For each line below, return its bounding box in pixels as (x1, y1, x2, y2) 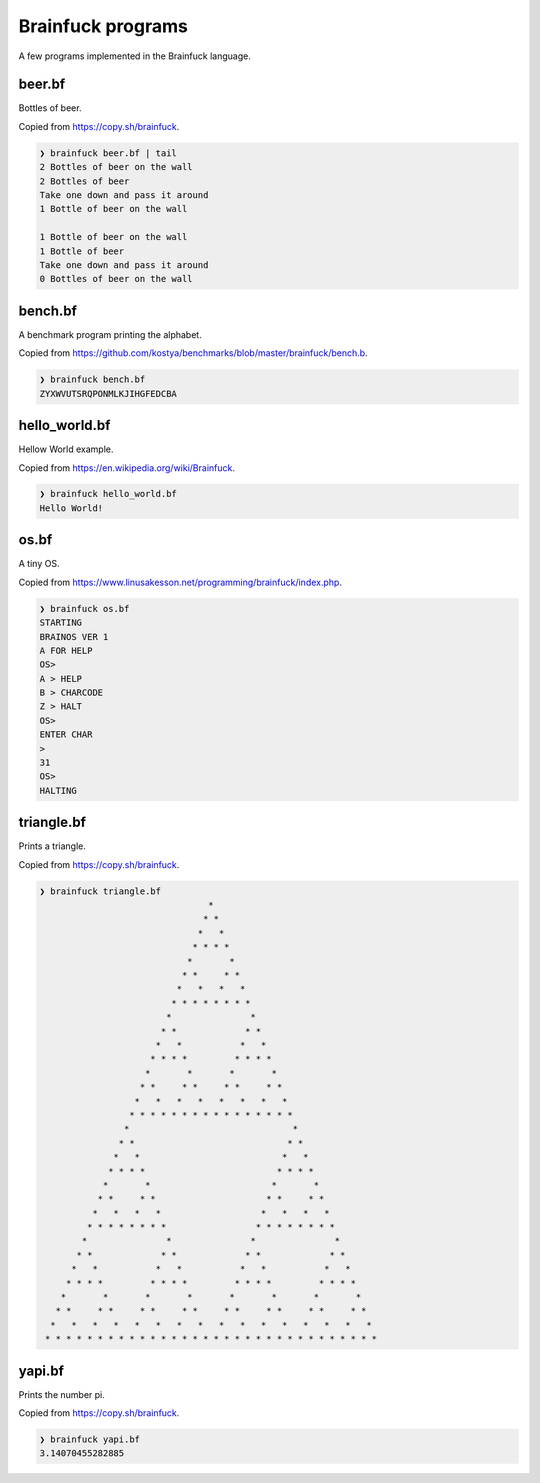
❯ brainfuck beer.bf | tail (39, 147, 177, 159)
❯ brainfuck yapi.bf (39, 1434, 140, 1445)
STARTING (39, 617, 83, 629)
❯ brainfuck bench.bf (39, 374, 146, 385)
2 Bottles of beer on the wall (39, 161, 194, 173)
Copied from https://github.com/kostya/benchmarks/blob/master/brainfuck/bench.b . (18, 347, 369, 359)
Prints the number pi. (18, 1388, 105, 1400)
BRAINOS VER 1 (39, 631, 109, 642)
